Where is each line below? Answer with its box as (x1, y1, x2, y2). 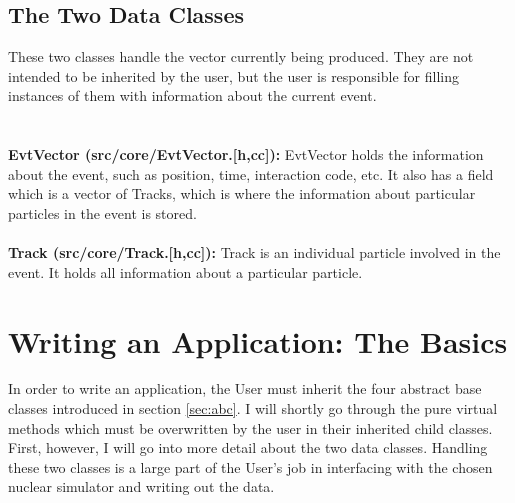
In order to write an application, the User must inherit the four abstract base (8, 378, 482, 399)
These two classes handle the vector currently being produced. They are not (8, 46, 474, 67)
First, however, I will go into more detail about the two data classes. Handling (8, 437, 488, 458)
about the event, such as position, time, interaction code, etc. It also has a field (8, 163, 494, 184)
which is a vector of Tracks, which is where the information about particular (8, 183, 476, 204)
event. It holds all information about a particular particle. (8, 261, 363, 282)
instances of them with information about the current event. (8, 85, 377, 106)
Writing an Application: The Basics (8, 320, 508, 361)
